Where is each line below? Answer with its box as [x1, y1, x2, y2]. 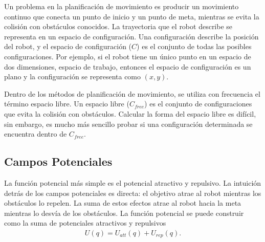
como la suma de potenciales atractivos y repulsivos [4, 217, 166, 228]
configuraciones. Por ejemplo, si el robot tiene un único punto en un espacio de [4, 51, 251, 61]
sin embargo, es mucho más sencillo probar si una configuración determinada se [4, 118, 253, 129]
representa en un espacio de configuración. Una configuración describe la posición [4, 31, 259, 41]
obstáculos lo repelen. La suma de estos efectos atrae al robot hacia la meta [4, 197, 241, 208]
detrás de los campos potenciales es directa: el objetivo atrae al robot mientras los [4, 187, 261, 198]
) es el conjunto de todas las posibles [137, 41, 252, 52]
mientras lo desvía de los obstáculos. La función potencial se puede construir [4, 207, 244, 218]
